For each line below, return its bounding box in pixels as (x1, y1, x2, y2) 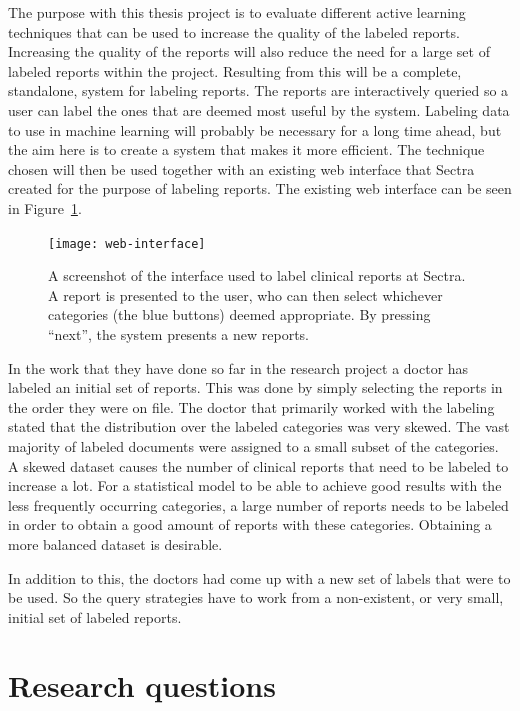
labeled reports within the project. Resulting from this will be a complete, (8, 60, 462, 81)
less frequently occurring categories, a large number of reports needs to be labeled (8, 494, 509, 515)
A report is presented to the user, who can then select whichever (48, 284, 443, 305)
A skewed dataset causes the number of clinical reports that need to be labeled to (8, 455, 509, 476)
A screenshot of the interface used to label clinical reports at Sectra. (48, 265, 466, 286)
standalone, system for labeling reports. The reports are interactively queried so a (8, 80, 509, 101)
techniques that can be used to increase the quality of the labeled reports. (8, 21, 460, 42)
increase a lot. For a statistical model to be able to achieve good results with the (8, 475, 502, 496)
